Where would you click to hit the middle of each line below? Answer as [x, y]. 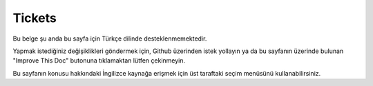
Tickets [35, 18]
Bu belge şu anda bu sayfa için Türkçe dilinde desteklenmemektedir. [110, 39]
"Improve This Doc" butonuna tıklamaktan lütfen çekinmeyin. [99, 61]
